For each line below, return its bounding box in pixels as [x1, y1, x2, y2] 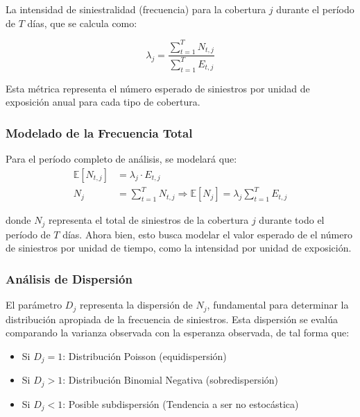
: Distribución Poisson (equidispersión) [62, 348, 227, 363]
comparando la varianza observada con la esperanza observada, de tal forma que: [6, 325, 350, 340]
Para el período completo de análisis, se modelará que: [6, 152, 237, 166]
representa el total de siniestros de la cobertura [48, 213, 249, 227]
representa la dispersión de [79, 297, 193, 312]
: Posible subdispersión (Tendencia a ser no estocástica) [62, 396, 299, 411]
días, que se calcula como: [27, 15, 137, 30]
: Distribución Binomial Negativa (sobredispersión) [62, 373, 279, 387]
